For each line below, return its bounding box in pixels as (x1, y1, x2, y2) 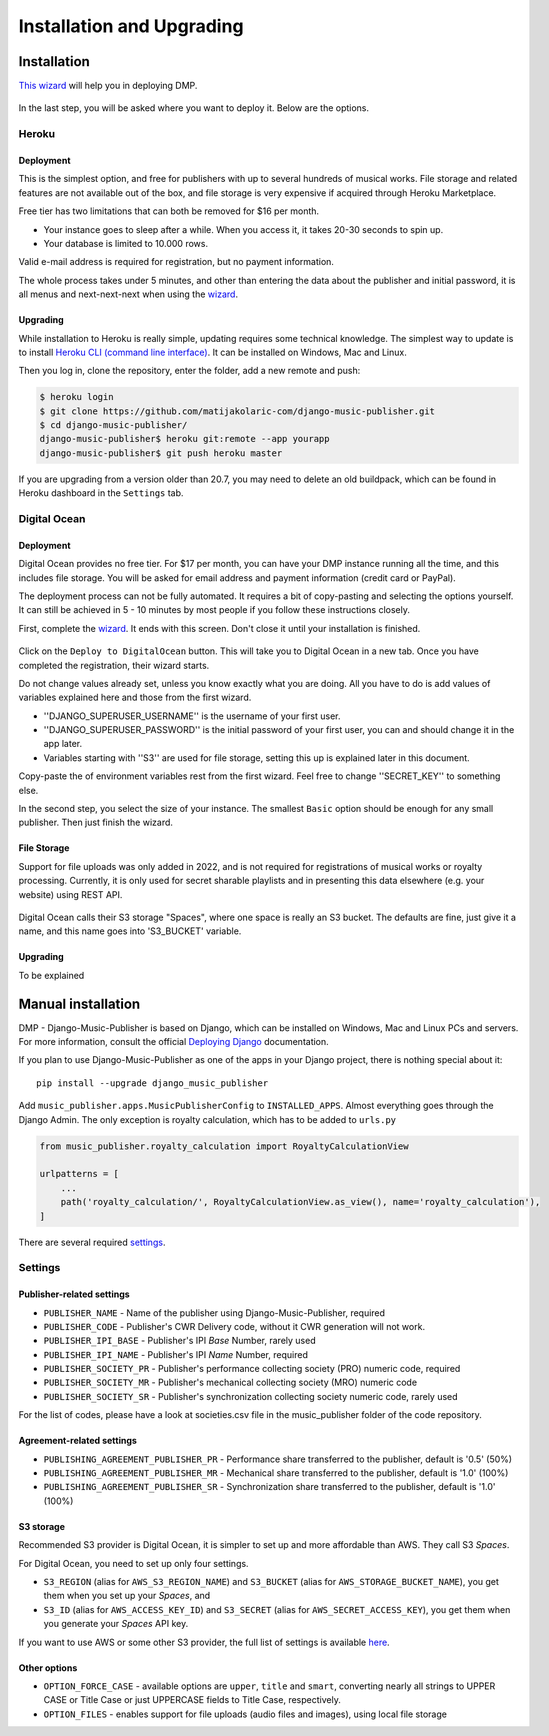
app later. (43, 738, 83, 750)
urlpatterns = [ (39, 1168, 120, 1180)
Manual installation (18, 995, 141, 1012)
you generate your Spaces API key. (43, 1618, 189, 1630)
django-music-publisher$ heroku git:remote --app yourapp (39, 433, 330, 445)
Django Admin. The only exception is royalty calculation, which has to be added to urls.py (18, 1113, 397, 1125)
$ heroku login (39, 391, 114, 403)
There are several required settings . (18, 1236, 166, 1248)
